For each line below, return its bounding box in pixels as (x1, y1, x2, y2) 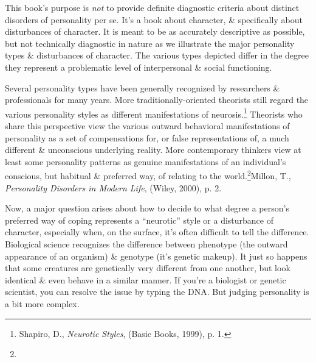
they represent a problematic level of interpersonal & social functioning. (5, 60, 272, 73)
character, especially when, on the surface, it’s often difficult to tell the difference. (5, 225, 309, 238)
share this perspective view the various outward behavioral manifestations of (5, 119, 290, 132)
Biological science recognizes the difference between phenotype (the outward (5, 238, 288, 250)
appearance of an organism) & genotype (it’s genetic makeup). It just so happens (5, 249, 307, 262)
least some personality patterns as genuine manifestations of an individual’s (5, 155, 286, 168)
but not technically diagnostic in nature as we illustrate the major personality (5, 37, 295, 49)
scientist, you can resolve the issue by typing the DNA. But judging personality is (5, 285, 309, 298)
